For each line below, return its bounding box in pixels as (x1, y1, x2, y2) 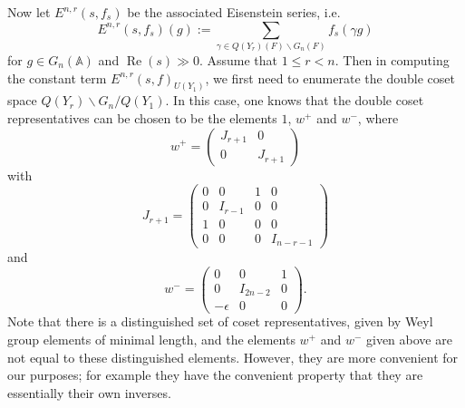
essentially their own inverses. (7, 383, 171, 402)
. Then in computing (334, 50, 450, 69)
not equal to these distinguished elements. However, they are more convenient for (7, 347, 459, 366)
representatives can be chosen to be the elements (7, 108, 277, 127)
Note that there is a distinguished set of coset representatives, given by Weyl (7, 312, 433, 331)
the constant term (7, 68, 107, 87)
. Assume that (199, 50, 278, 69)
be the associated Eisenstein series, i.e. (127, 3, 341, 21)
